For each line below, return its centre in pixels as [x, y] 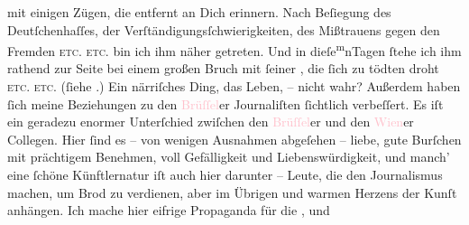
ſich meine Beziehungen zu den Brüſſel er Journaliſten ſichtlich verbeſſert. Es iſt [225, 103]
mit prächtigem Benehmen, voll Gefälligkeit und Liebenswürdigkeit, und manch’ [229, 157]
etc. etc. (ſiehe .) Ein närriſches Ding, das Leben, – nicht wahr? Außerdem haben [234, 86]
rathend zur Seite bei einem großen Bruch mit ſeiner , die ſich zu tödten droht [223, 68]
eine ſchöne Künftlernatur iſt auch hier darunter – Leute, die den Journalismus [225, 174]
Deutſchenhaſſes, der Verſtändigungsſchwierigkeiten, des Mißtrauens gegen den [224, 29]
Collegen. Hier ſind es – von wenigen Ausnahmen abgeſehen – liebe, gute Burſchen [234, 139]
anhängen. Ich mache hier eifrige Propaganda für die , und [169, 210]
